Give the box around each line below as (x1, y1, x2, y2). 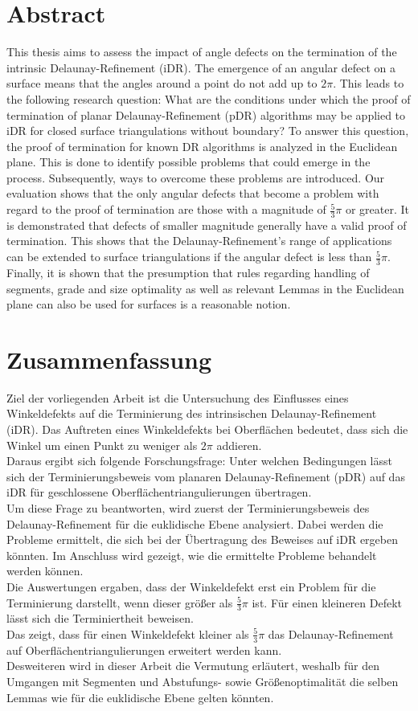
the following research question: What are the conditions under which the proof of (6, 90, 411, 107)
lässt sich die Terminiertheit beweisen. (6, 610, 194, 627)
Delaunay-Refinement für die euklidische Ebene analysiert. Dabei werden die (6, 515, 383, 532)
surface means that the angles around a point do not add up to (6, 75, 318, 92)
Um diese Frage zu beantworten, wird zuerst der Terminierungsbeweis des (6, 499, 370, 516)
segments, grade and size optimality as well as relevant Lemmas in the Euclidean (6, 280, 404, 296)
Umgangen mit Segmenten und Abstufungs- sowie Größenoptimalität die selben (6, 672, 399, 689)
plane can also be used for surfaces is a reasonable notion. (6, 296, 291, 313)
